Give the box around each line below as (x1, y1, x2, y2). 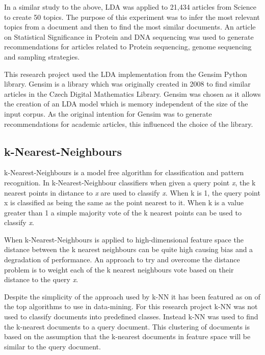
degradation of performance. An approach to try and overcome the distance (4, 254, 240, 265)
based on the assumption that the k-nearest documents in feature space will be (4, 331, 251, 342)
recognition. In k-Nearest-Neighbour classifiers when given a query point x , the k (4, 177, 256, 187)
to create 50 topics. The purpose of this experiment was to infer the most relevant (4, 11, 260, 22)
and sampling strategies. (4, 51, 80, 62)
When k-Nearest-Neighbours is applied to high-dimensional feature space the (4, 234, 244, 244)
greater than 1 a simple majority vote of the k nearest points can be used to (4, 207, 242, 217)
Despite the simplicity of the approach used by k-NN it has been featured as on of (4, 291, 260, 302)
